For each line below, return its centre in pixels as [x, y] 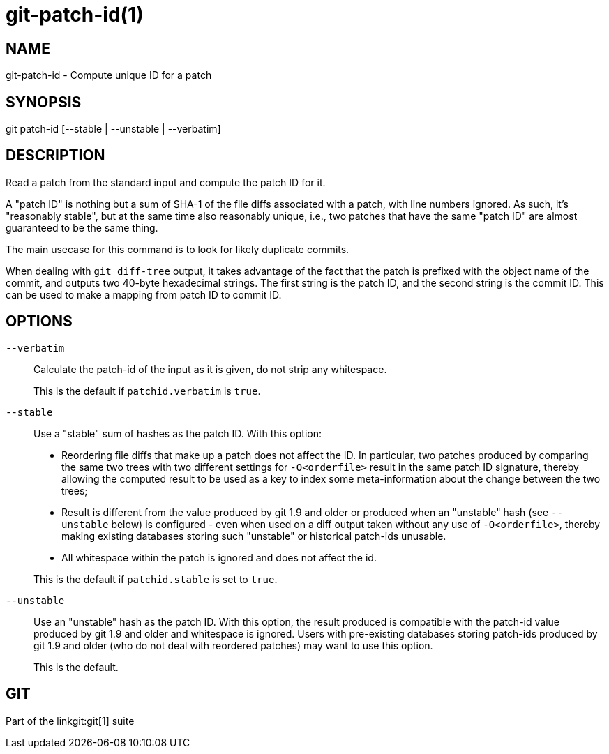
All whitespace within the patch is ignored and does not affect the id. [219, 557]
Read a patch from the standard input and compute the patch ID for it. [166, 182]
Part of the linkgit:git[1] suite [70, 721]
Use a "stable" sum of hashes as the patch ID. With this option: [178, 433]
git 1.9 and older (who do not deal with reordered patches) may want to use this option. [233, 645]
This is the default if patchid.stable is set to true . [156, 579]
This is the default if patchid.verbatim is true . [147, 391]
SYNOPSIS [44, 102]
